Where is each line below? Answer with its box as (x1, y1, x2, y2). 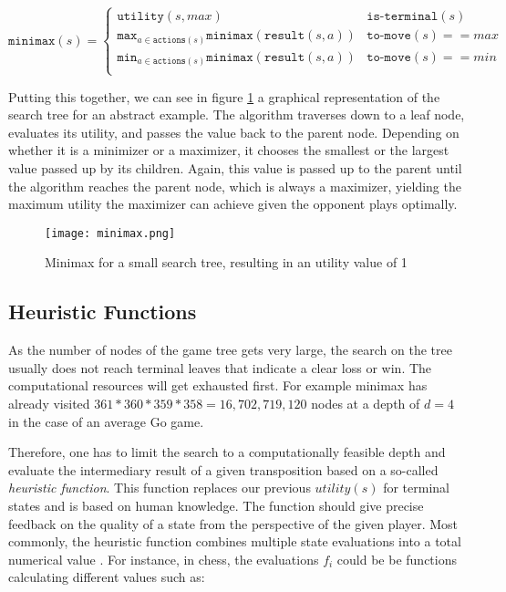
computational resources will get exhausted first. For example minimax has (8, 376, 428, 395)
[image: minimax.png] (45, 226, 176, 240)
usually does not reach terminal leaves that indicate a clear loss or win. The (8, 358, 432, 377)
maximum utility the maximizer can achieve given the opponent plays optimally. (8, 194, 458, 213)
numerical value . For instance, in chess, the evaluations (8, 549, 319, 568)
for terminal (383, 478, 449, 497)
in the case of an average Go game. (8, 411, 204, 431)
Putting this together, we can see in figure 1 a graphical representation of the (8, 87, 440, 106)
